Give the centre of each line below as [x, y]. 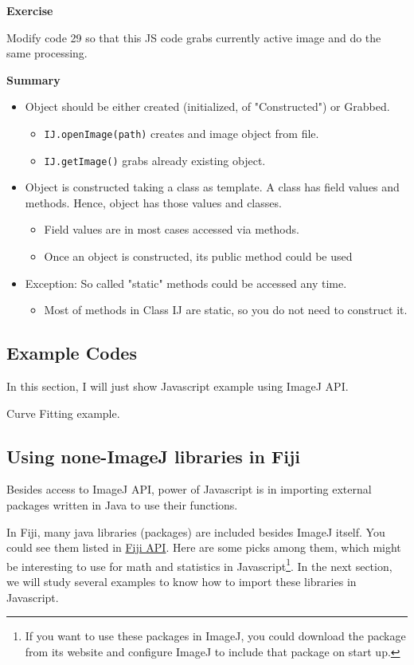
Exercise [30, 10]
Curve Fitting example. [63, 413]
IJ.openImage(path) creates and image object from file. [182, 133]
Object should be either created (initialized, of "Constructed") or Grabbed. [207, 106]
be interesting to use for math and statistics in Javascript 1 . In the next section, [199, 565]
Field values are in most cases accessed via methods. [172, 229]
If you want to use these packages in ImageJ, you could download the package [215, 636]
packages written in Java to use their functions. [122, 505]
